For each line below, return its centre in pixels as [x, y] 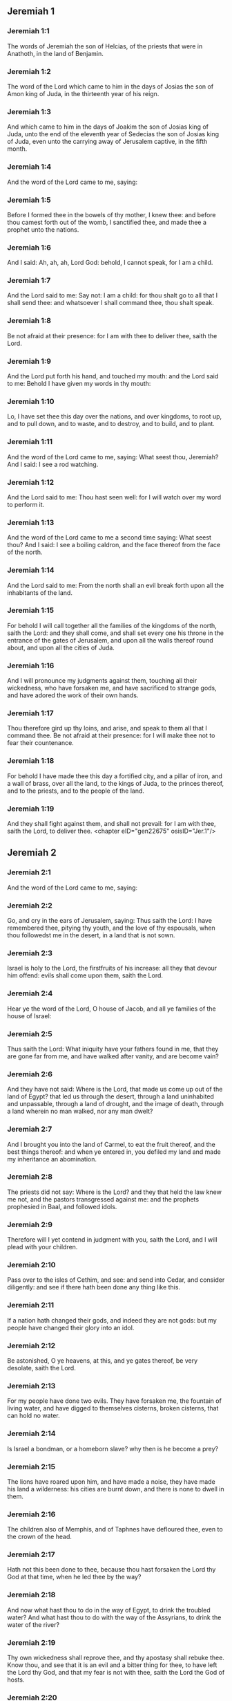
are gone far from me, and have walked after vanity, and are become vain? [113, 1056]
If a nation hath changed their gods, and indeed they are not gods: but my [112, 1320]
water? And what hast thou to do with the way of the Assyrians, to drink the [114, 1617]
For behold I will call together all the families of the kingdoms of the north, [112, 625]
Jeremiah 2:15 [31, 1466]
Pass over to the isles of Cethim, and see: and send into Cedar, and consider [116, 1280]
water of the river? [33, 1624]
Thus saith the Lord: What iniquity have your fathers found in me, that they [113, 1049]
